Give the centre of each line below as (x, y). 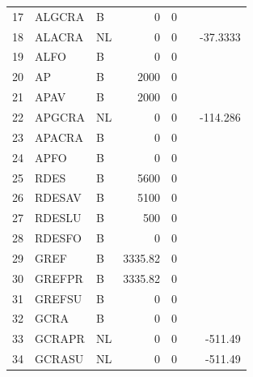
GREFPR (59, 278)
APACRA (59, 137)
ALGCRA (60, 16)
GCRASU (59, 359)
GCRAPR (60, 338)
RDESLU (58, 218)
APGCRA (60, 116)
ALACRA (59, 36)
